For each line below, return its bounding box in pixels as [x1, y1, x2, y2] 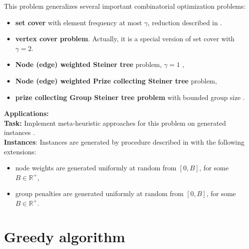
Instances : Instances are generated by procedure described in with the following [4, 136, 245, 147]
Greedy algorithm [4, 226, 125, 246]
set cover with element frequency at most [15, 17, 142, 27]
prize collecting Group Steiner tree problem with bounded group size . [15, 92, 245, 102]
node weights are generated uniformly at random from [15, 163, 177, 173]
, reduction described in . [148, 17, 222, 27]
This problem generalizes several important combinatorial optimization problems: [4, 1, 246, 11]
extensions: [4, 146, 36, 156]
